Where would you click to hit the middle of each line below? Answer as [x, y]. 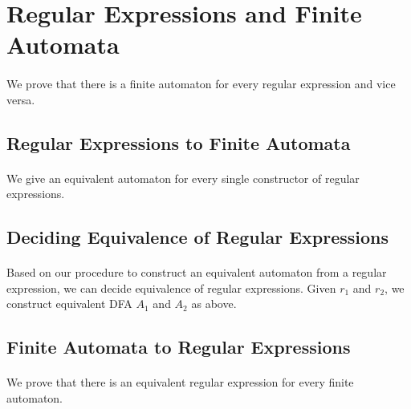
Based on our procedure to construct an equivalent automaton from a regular [197, 272]
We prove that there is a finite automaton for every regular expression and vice [201, 84]
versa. [21, 99]
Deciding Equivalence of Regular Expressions [198, 237]
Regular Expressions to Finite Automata [179, 142]
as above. [214, 304]
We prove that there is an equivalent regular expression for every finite [180, 382]
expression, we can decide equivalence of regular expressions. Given [171, 288]
